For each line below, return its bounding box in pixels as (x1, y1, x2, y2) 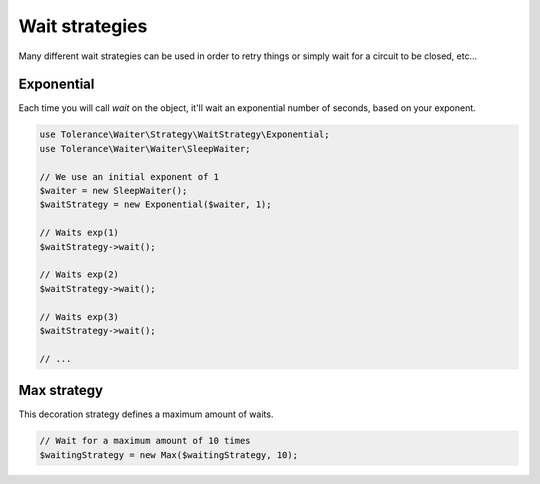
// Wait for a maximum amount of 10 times (39, 435, 251, 447)
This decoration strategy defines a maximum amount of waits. (18, 408, 274, 420)
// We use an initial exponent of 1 (39, 171, 220, 182)
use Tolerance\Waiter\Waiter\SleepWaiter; (39, 143, 251, 154)
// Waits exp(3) (39, 311, 120, 322)
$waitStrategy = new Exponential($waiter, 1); (39, 199, 272, 210)
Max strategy (18, 382, 104, 399)
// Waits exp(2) (39, 269, 120, 280)
